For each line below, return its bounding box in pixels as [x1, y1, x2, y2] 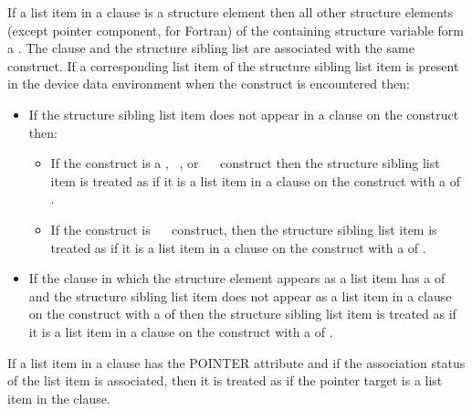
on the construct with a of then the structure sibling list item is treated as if [28, 304, 456, 323]
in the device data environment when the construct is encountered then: [7, 74, 410, 93]
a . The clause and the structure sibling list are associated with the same [7, 38, 414, 58]
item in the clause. [7, 388, 110, 407]
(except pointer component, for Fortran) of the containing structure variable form [7, 20, 464, 39]
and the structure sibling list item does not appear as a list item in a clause [28, 286, 452, 305]
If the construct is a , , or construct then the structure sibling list [50, 153, 440, 173]
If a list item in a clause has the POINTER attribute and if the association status [7, 353, 466, 372]
